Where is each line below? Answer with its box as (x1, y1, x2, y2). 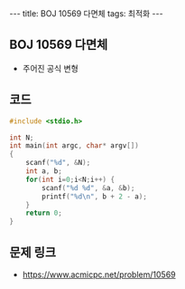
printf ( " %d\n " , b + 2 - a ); (42, 192, 147, 201)
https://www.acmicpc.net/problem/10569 (22, 269, 176, 280)
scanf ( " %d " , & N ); (25, 159, 91, 168)
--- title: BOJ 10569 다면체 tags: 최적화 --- (9, 8, 164, 19)
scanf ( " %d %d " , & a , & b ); (42, 183, 135, 192)
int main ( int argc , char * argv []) (9, 141, 140, 150)
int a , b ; (25, 167, 63, 176)
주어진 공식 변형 (22, 63, 79, 73)
